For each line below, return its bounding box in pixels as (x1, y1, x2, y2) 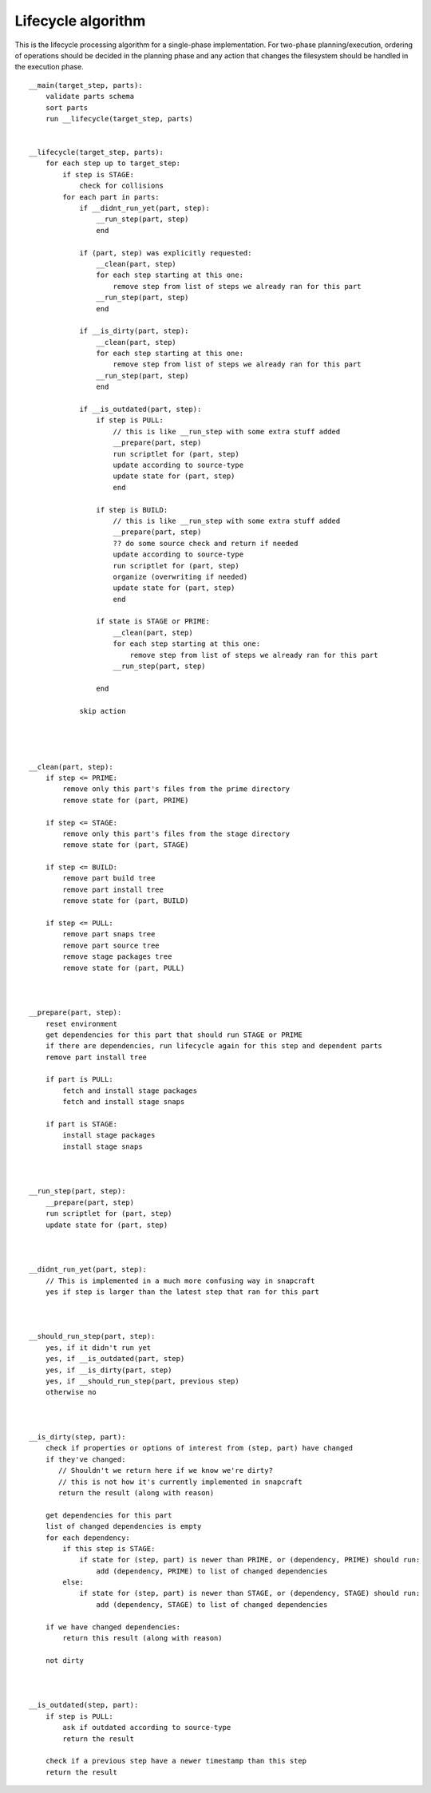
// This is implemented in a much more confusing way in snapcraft (45, 1276, 315, 1285)
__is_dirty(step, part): (29, 1432, 126, 1441)
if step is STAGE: (62, 170, 135, 179)
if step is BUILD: (96, 505, 168, 514)
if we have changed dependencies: (45, 1622, 181, 1632)
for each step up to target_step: (45, 159, 181, 168)
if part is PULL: (45, 1075, 113, 1084)
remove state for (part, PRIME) (62, 795, 189, 805)
